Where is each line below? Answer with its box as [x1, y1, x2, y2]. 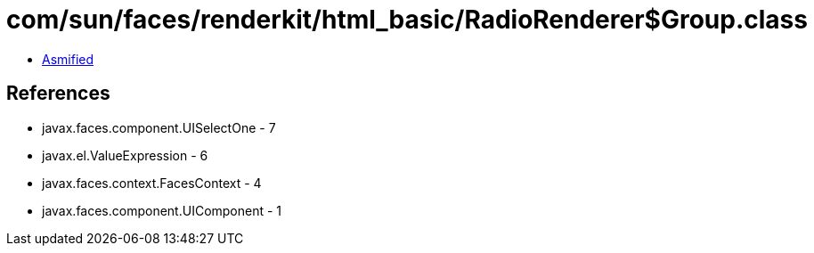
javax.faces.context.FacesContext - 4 [42, 175, 262, 191]
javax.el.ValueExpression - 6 [42, 147, 208, 163]
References [6, 82, 110, 105]
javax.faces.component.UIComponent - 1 [42, 202, 282, 218]
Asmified [42, 51, 94, 67]
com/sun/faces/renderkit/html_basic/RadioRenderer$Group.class [6, 4, 808, 35]
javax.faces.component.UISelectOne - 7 [42, 119, 276, 135]
